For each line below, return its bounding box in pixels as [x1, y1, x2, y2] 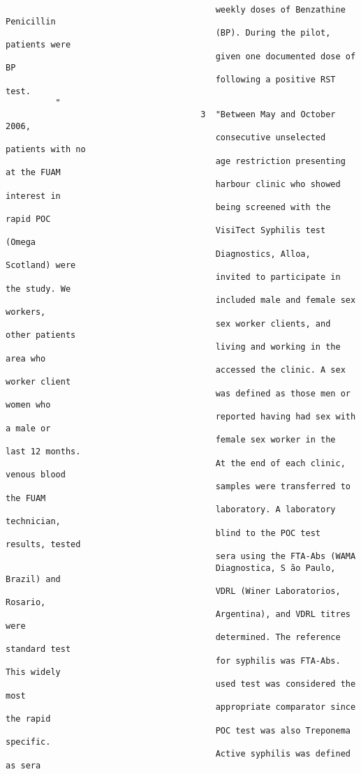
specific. [6, 737, 51, 747]
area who [6, 353, 46, 364]
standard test [6, 644, 71, 655]
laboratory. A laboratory [215, 505, 336, 515]
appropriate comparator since [215, 702, 356, 713]
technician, [6, 516, 61, 526]
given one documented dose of [215, 51, 356, 61]
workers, [6, 307, 46, 318]
